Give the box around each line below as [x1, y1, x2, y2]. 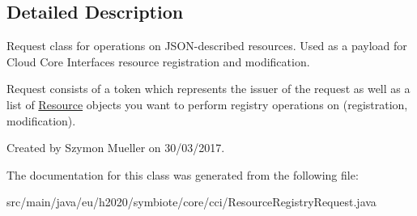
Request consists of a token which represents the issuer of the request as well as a [6, 80, 411, 97]
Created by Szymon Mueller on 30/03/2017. [6, 139, 225, 156]
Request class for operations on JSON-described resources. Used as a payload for [6, 37, 407, 54]
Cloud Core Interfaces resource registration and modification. [6, 53, 310, 70]
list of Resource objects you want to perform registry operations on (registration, [6, 95, 408, 112]
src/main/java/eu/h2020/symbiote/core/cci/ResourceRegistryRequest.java [6, 193, 377, 210]
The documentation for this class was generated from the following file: [6, 166, 359, 183]
